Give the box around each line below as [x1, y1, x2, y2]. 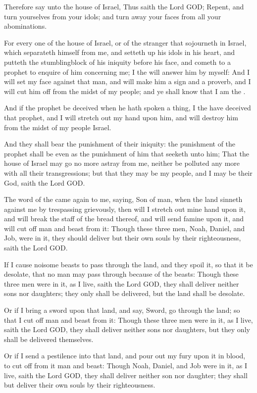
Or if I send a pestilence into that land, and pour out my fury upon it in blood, [4, 350, 246, 361]
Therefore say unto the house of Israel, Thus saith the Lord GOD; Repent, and [4, 1, 244, 11]
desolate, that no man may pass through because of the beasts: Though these [4, 269, 239, 279]
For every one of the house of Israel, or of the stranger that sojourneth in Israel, [4, 37, 247, 48]
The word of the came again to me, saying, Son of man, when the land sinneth [4, 194, 243, 204]
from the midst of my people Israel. [4, 122, 111, 132]
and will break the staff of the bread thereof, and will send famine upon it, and [4, 213, 244, 224]
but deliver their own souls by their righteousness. [4, 380, 155, 390]
